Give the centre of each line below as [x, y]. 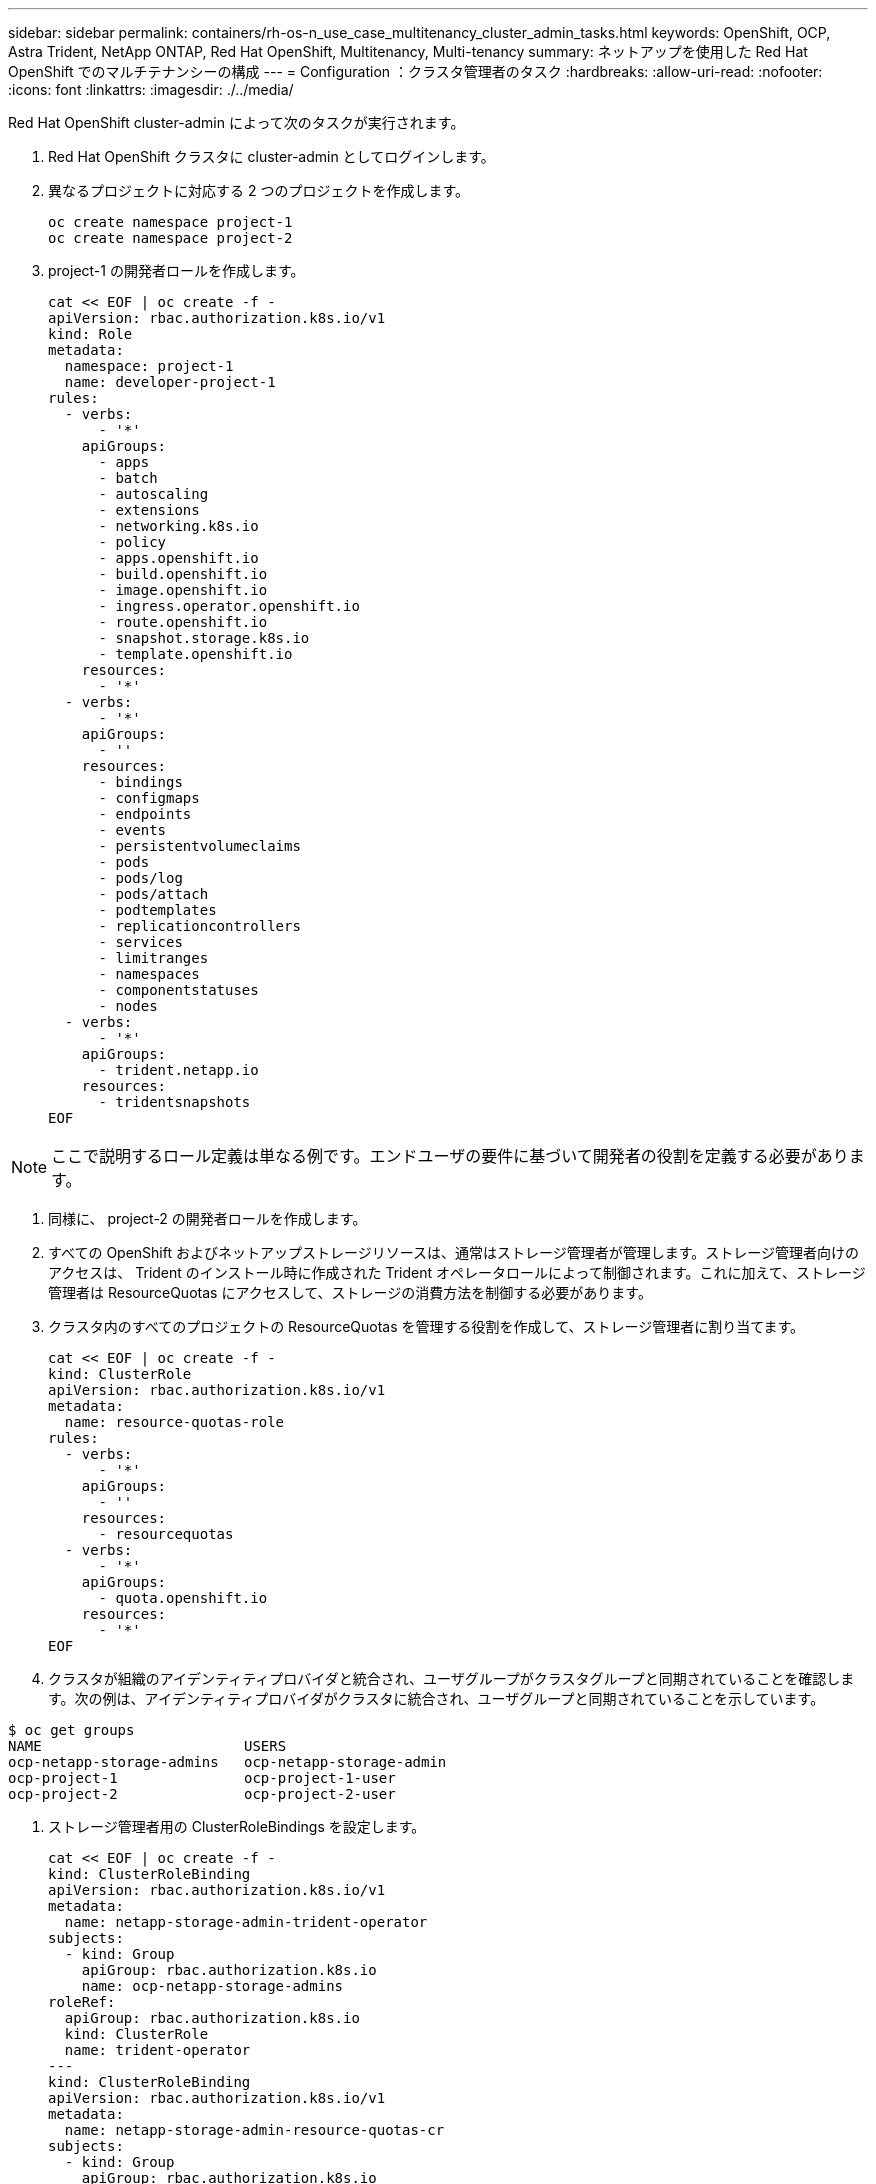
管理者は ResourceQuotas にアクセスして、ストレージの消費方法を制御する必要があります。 [350, 1292]
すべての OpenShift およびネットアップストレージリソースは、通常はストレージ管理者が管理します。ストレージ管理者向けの [454, 1252]
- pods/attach [153, 894]
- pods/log [140, 878]
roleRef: [82, 2002]
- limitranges [153, 958]
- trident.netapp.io [178, 1070]
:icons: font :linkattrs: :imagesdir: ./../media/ [151, 89]
